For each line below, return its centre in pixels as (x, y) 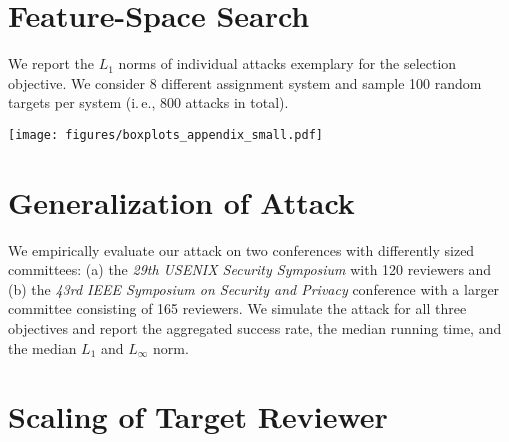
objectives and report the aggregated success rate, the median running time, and (255, 328)
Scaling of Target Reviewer (198, 416)
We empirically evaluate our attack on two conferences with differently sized (241, 249)
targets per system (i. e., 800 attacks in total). (148, 102)
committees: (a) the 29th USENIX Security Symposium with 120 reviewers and (250, 269)
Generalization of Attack (181, 201)
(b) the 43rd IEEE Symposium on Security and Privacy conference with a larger (254, 288)
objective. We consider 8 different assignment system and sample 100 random (245, 82)
